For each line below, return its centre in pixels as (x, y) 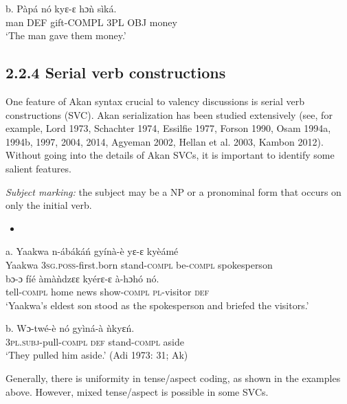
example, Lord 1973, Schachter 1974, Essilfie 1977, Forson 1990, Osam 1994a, (168, 128)
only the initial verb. (49, 205)
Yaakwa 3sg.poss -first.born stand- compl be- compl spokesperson (139, 264)
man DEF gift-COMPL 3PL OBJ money (91, 22)
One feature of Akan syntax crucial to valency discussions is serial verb (155, 101)
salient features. (38, 168)
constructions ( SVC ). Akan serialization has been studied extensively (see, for (169, 114)
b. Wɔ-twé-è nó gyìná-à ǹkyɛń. (70, 328)
